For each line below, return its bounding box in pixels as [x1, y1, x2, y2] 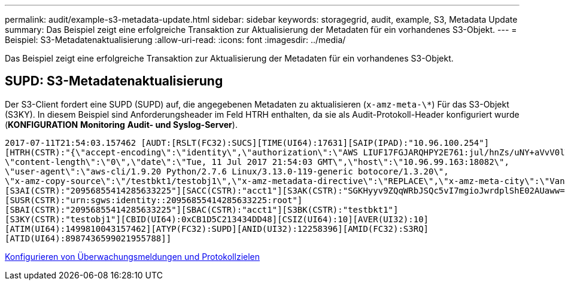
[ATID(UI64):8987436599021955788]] [5, 233, 172, 243]
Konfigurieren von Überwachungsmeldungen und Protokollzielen [5, 251, 260, 262]
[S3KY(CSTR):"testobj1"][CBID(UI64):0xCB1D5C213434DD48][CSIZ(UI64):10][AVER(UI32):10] [5, 214, 429, 224]
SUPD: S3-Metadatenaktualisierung [5, 73, 223, 89]
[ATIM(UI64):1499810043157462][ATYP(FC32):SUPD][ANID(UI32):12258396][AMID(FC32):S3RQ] [5, 223, 429, 234]
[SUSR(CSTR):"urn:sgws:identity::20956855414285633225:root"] [5, 195, 303, 205]
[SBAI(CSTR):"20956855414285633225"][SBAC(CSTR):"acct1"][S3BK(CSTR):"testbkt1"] [5, 204, 399, 214]
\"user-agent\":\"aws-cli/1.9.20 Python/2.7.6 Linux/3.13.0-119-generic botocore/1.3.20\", [5, 166, 449, 176]
